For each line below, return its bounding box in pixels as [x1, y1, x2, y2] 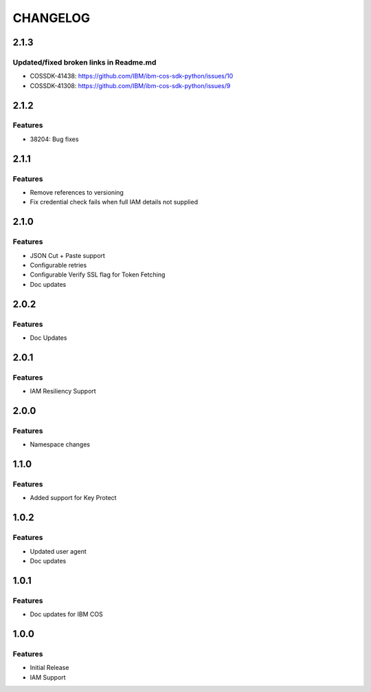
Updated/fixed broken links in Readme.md [12, 57, 157, 67]
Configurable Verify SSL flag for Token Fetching [30, 270, 166, 279]
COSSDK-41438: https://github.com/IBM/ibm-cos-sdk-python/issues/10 [30, 72, 234, 80]
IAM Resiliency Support [30, 387, 96, 396]
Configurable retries [30, 261, 87, 269]
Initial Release [30, 664, 69, 672]
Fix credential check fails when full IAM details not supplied [30, 198, 199, 206]
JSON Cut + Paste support [30, 251, 106, 259]
